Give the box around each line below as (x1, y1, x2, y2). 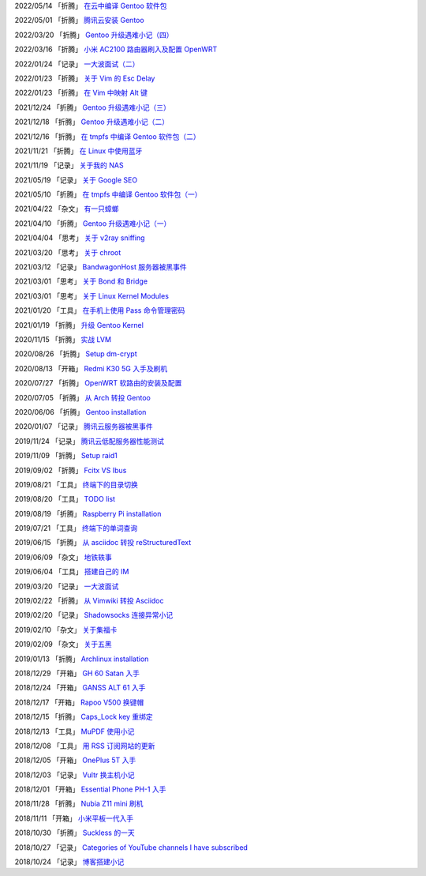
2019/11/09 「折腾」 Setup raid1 (14, 451, 118, 461)
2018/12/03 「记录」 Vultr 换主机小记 (14, 770, 135, 780)
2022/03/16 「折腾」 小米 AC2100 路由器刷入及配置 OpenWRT (14, 44, 218, 55)
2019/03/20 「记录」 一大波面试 (14, 581, 119, 591)
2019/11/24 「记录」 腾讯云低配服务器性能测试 (14, 436, 165, 446)
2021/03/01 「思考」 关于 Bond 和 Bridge (14, 276, 148, 286)
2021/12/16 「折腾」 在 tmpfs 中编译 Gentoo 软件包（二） (14, 131, 200, 141)
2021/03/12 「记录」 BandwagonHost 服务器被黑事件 (14, 262, 187, 272)
